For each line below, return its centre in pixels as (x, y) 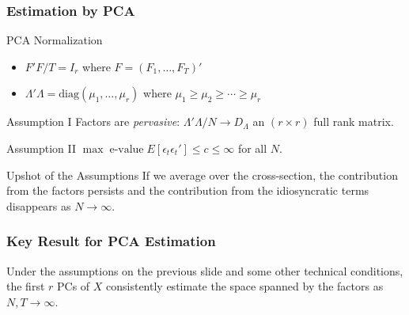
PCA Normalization (55, 40)
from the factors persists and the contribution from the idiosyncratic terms (188, 190)
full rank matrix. (354, 121)
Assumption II (42, 148)
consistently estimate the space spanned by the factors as (245, 286)
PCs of (74, 286)
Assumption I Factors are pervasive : (93, 121)
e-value (127, 150)
